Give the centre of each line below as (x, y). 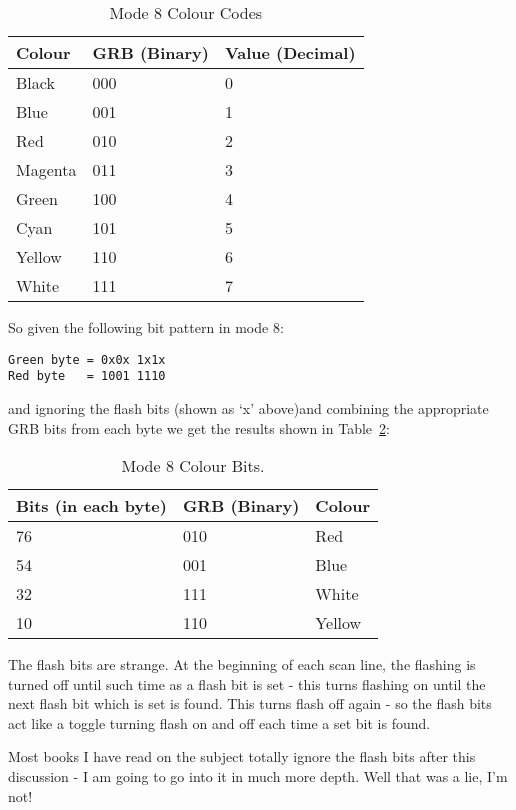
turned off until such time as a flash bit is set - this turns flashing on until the (247, 683)
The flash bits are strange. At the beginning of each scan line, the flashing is (242, 664)
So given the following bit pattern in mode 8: (146, 327)
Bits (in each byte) (91, 506)
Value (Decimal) (290, 52)
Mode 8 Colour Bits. (193, 466)
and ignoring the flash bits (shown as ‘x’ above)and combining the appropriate (248, 407)
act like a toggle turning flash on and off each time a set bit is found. (219, 722)
